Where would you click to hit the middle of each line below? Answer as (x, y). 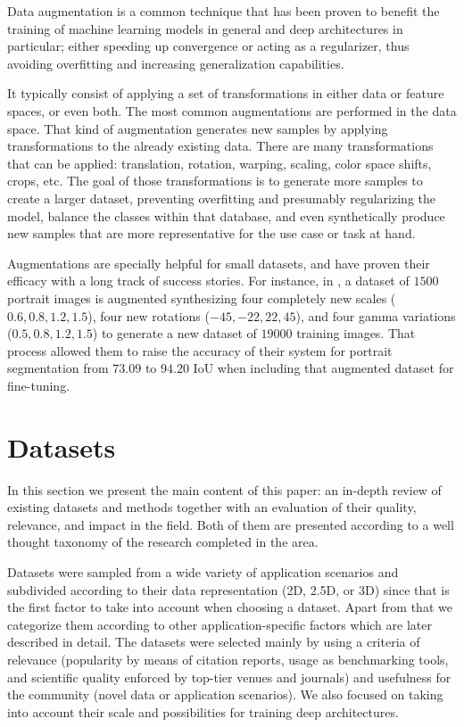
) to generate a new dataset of (174, 333)
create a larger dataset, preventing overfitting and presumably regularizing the (221, 198)
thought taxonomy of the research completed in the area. (163, 542)
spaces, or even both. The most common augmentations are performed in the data (232, 110)
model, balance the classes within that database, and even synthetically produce (226, 215)
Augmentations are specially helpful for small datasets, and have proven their (219, 263)
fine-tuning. (39, 385)
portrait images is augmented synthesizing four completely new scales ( (202, 297)
